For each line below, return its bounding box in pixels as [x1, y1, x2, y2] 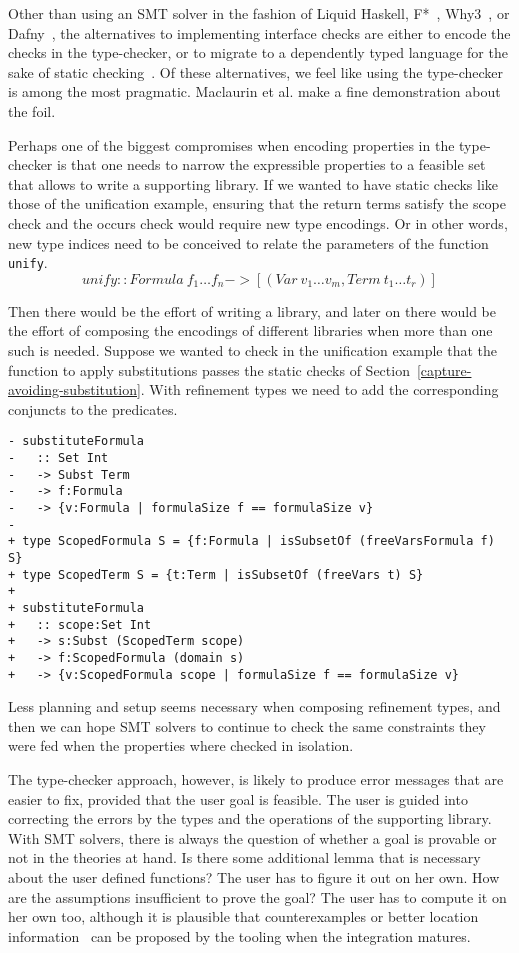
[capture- [416, 359, 472, 380]
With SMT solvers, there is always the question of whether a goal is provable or [8, 827, 497, 848]
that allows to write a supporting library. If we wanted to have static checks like [8, 173, 499, 194]
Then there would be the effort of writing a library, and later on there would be [8, 300, 496, 321]
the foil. [8, 100, 56, 121]
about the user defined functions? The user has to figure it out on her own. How [8, 866, 500, 887]
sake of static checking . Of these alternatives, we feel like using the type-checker [8, 61, 504, 82]
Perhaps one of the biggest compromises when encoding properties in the [8, 134, 455, 155]
